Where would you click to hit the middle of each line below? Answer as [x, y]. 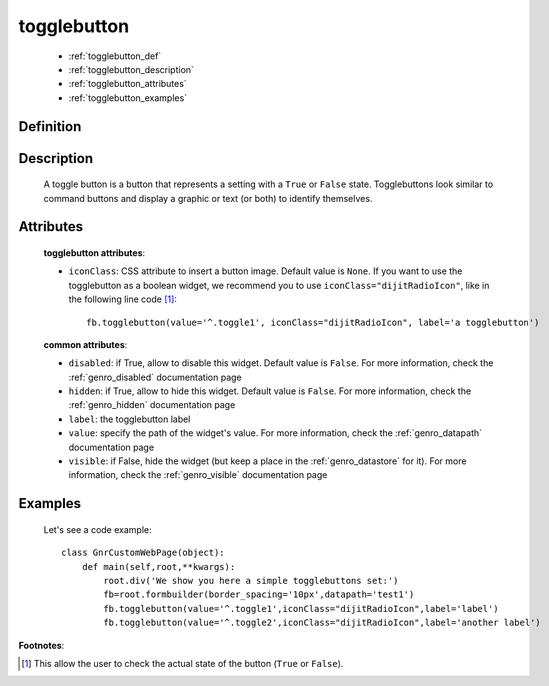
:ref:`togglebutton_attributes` [127, 84]
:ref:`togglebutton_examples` [128, 97]
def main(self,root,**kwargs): [158, 566]
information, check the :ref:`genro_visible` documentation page [198, 475]
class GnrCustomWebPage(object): [143, 553]
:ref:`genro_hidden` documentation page [152, 405]
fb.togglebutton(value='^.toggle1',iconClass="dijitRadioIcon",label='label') [301, 608]
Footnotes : [41, 645]
